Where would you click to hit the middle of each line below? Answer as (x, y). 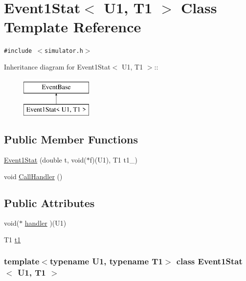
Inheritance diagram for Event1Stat (57, 66)
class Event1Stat (209, 261)
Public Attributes (49, 202)
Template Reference (73, 27)
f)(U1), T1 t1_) (113, 159)
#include (18, 51)
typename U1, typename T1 (106, 261)
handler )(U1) (45, 223)
